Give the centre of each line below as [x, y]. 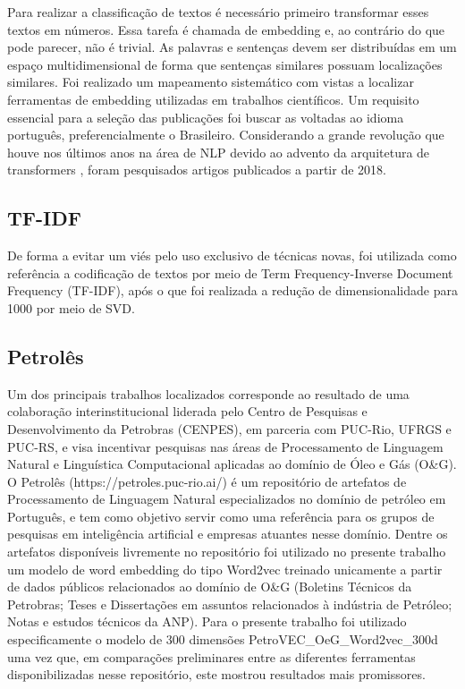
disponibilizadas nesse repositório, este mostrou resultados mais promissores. [216, 674]
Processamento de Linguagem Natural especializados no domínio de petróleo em [227, 499]
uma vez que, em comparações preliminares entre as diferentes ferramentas [211, 656]
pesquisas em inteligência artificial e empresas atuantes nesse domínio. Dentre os [228, 534]
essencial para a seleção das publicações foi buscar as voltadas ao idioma [206, 117]
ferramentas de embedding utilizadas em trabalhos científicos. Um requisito [213, 99]
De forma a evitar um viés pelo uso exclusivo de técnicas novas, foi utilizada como [232, 255]
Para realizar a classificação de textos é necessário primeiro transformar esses [218, 12]
